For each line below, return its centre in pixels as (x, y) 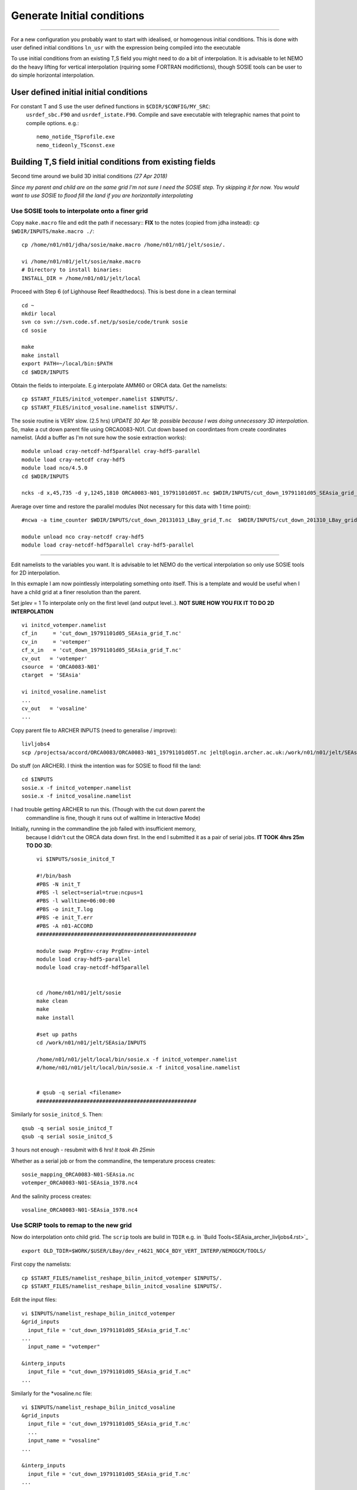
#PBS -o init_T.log (65, 909)
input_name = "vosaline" (64, 1441)
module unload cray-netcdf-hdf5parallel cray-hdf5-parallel (111, 451)
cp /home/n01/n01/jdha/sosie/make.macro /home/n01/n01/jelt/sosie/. (123, 245)
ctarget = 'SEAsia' (51, 675)
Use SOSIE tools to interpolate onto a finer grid (79, 211)
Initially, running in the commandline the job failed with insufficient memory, (104, 829)
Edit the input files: (34, 1300)
